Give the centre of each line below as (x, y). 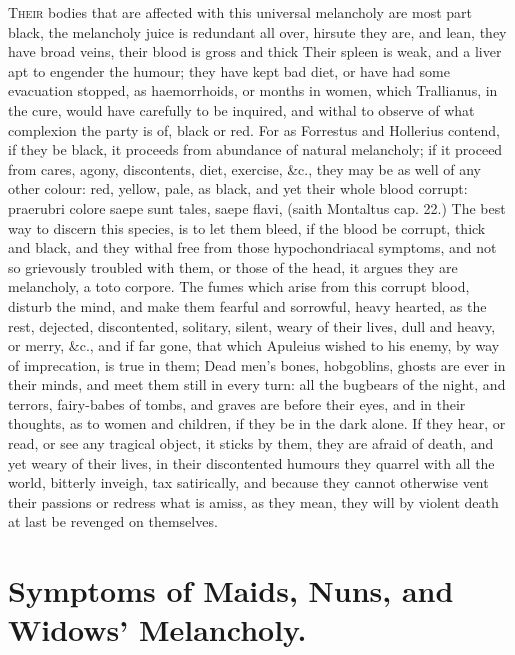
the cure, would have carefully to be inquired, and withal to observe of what (241, 109)
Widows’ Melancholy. (157, 629)
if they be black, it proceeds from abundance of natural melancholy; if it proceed (255, 149)
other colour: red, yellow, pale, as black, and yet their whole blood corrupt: (238, 188)
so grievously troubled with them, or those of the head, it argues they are (233, 266)
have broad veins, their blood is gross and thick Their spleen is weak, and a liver (255, 51)
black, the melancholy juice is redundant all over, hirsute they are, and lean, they (257, 31)
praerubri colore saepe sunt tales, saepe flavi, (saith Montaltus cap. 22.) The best (257, 207)
